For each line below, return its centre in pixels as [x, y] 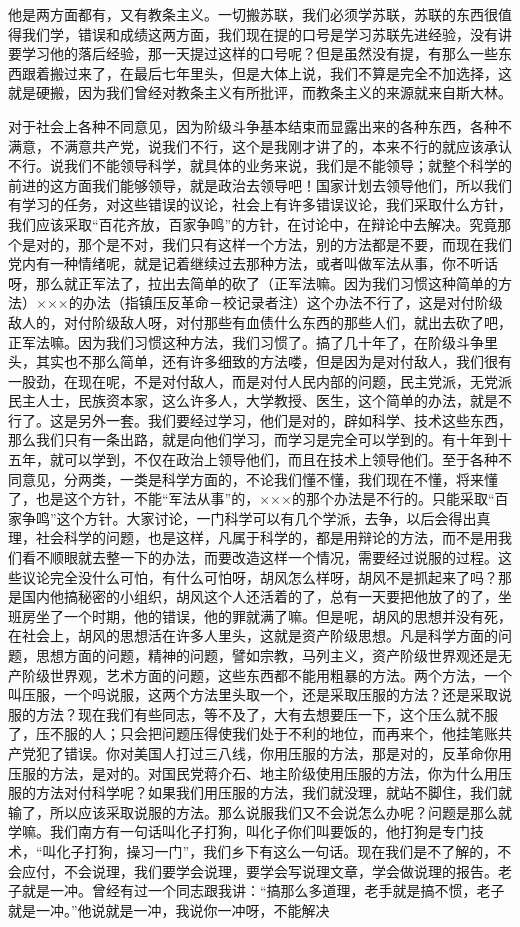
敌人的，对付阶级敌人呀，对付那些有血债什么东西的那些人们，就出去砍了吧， [260, 321]
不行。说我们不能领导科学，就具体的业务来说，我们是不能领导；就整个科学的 [260, 165]
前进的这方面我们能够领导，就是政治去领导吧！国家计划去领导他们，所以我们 [260, 184]
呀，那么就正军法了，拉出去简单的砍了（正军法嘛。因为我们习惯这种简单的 [253, 282]
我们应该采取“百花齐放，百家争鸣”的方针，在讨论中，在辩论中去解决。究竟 [253, 223]
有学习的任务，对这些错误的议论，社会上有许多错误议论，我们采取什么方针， [260, 204]
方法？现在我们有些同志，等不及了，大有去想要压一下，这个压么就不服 [266, 713]
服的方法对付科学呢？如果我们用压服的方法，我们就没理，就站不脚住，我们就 [260, 792]
